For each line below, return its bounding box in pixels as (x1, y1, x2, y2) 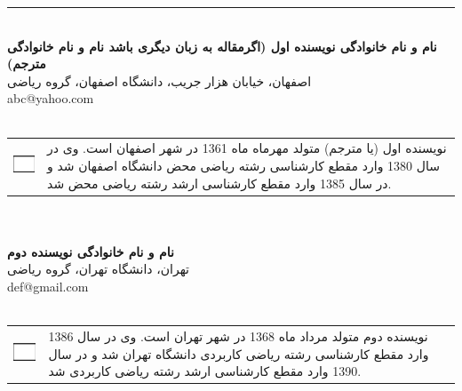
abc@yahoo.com (7, 89, 94, 108)
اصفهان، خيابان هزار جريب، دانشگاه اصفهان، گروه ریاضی (7, 71, 312, 90)
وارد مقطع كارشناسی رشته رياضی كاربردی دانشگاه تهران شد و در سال (48, 344, 429, 363)
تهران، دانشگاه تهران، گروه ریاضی (7, 259, 189, 278)
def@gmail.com (7, 276, 89, 295)
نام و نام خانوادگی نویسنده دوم (7, 242, 174, 260)
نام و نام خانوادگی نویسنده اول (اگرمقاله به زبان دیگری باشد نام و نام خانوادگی (7, 36, 437, 55)
